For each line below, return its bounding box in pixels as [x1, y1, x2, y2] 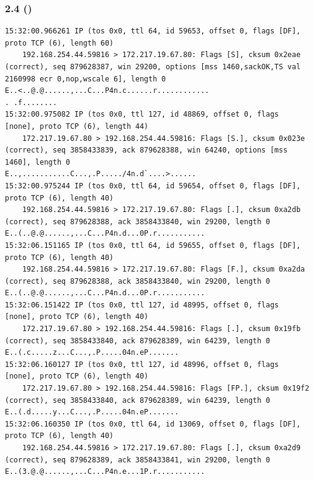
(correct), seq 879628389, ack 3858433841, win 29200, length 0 [5, 455, 270, 464]
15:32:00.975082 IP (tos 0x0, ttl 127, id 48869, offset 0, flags [5, 110, 279, 119]
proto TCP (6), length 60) [5, 38, 114, 47]
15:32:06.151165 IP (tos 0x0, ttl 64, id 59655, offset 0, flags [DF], [5, 241, 301, 250]
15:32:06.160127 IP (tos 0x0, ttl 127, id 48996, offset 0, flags [5, 360, 279, 369]
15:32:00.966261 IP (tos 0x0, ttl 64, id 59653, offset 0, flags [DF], [5, 27, 301, 36]
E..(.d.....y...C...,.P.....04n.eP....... [5, 408, 179, 417]
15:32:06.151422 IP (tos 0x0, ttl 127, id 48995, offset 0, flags [5, 300, 279, 309]
